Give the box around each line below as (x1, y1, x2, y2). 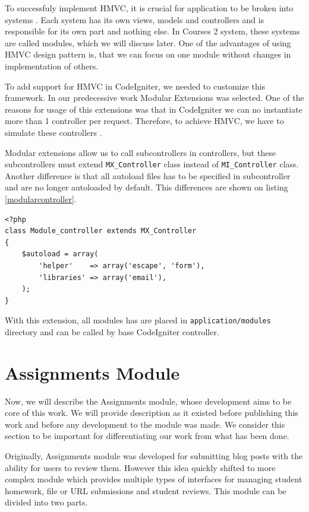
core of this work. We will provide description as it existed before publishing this (5, 406, 298, 419)
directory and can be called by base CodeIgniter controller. (5, 325, 219, 338)
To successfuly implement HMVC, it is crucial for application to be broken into (5, 2, 294, 14)
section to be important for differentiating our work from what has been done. (5, 430, 289, 442)
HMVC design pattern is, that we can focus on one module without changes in (5, 48, 291, 61)
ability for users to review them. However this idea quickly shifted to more (5, 461, 276, 473)
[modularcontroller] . (5, 192, 77, 205)
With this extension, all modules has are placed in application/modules (5, 314, 271, 326)
